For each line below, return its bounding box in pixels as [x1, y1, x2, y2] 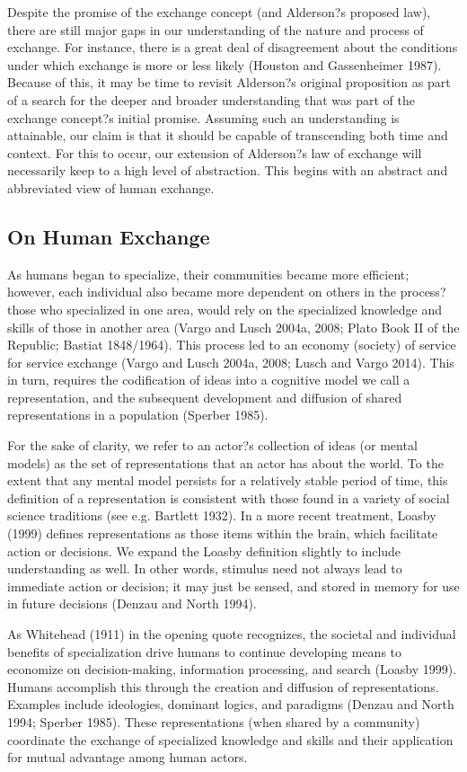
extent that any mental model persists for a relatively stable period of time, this [7, 471, 448, 490]
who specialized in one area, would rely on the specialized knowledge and [40, 299, 443, 318]
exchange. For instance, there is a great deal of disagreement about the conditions [7, 38, 458, 57]
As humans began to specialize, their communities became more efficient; [7, 264, 410, 283]
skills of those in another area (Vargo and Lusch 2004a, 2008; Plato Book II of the [7, 317, 460, 336]
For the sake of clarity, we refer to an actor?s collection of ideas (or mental [7, 436, 418, 455]
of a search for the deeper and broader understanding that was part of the [7, 90, 415, 109]
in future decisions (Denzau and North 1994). [7, 594, 257, 613]
